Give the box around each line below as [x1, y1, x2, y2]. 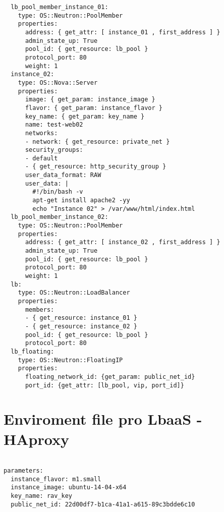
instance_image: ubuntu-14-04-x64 [11, 484, 127, 491]
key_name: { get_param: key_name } [25, 112, 145, 120]
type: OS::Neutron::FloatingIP [18, 356, 123, 364]
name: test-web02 [25, 121, 83, 129]
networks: [25, 129, 58, 137]
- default [25, 154, 58, 162]
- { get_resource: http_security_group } [25, 163, 166, 170]
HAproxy [4, 428, 69, 449]
